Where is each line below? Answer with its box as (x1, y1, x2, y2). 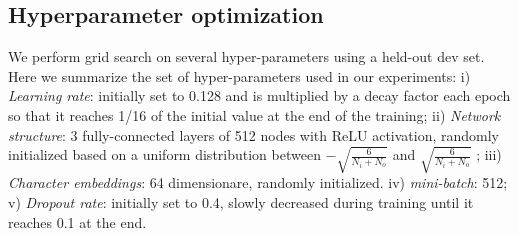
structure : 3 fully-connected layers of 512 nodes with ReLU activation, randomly (8, 124, 499, 145)
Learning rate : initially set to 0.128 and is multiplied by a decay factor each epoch (8, 85, 511, 106)
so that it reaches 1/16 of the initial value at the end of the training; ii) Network (8, 104, 501, 125)
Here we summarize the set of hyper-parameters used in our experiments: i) (8, 65, 471, 86)
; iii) (476, 144, 502, 165)
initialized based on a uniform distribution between (8, 144, 321, 165)
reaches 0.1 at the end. (8, 211, 147, 232)
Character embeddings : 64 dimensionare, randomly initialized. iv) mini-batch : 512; (8, 172, 508, 193)
